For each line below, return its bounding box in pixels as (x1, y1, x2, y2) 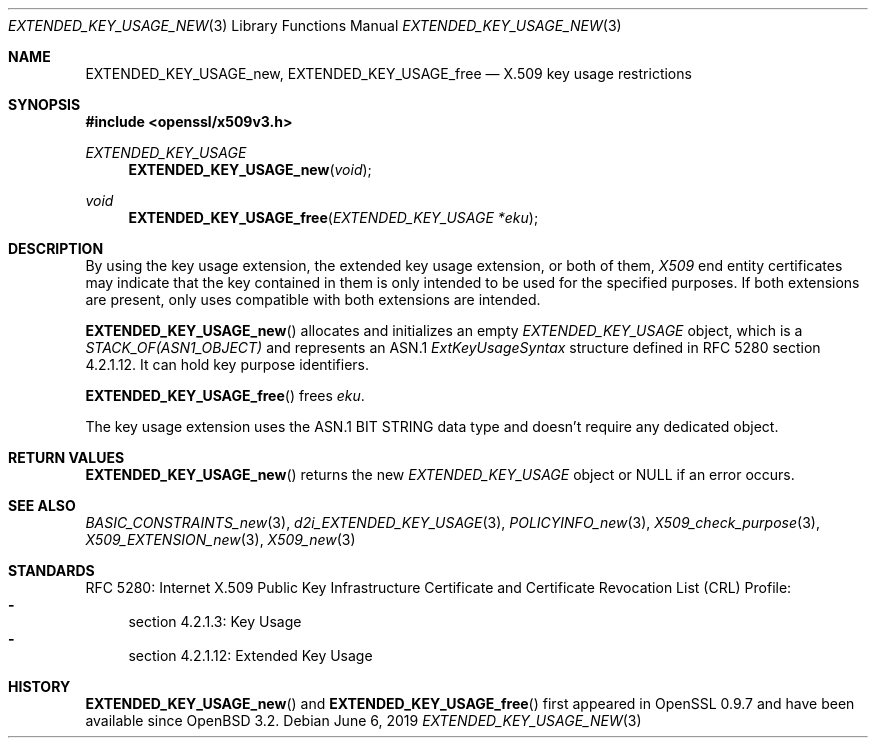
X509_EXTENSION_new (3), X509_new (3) (85, 531, 356, 548)
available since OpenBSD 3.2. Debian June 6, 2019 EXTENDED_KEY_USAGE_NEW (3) (85, 712, 642, 729)
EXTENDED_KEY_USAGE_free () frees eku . (85, 387, 365, 404)
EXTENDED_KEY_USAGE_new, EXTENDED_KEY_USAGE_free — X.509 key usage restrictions (85, 65, 692, 82)
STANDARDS (8, 562, 95, 579)
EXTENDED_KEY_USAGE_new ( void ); (128, 161, 372, 178)
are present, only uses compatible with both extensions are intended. (85, 291, 541, 308)
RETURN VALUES (8, 449, 125, 466)
